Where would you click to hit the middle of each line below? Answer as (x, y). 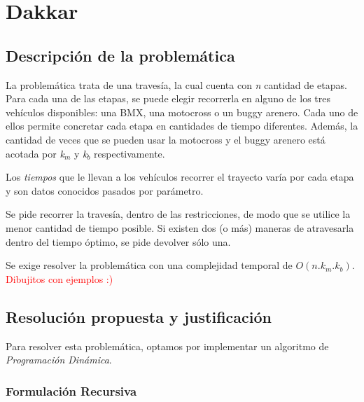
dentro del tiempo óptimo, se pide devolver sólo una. (118, 241)
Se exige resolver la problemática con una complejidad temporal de (149, 265)
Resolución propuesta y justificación (139, 316)
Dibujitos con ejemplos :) (59, 278)
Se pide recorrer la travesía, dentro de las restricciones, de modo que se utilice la (178, 214)
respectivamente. (129, 153)
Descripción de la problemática (120, 55)
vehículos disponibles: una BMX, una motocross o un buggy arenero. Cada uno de (182, 112)
